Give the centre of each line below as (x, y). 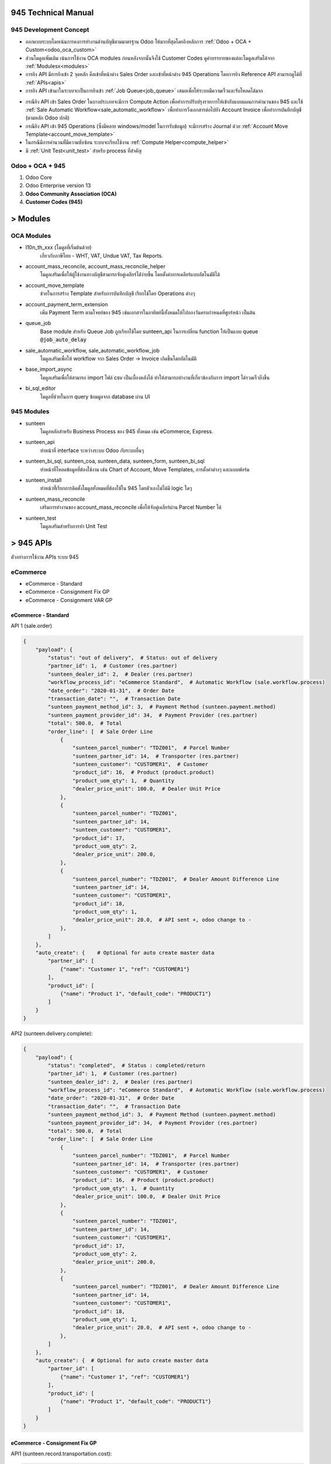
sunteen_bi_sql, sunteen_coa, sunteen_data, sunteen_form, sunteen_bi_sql (115, 461)
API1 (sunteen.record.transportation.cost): (61, 1454)
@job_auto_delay (63, 340)
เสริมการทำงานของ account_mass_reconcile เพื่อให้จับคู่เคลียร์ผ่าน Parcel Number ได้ (131, 507)
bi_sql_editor (41, 388)
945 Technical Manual (52, 13)
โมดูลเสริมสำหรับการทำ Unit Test (74, 526)
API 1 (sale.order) (32, 626)
